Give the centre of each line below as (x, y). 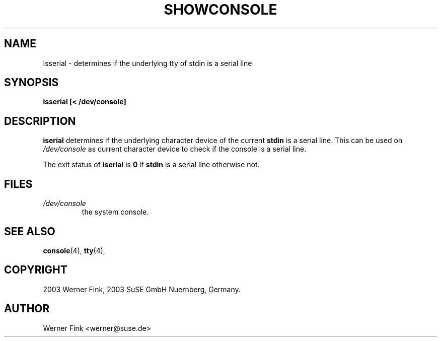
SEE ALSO (30, 231)
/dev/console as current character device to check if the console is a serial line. (175, 149)
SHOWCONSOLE (220, 10)
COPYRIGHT (36, 270)
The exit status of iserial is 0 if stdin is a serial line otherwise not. (151, 165)
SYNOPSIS (31, 83)
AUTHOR (27, 309)
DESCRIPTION (40, 121)
